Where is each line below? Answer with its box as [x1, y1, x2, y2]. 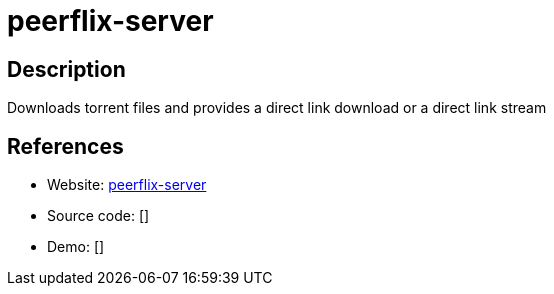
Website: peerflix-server [47, 176, 207, 194]
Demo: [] [47, 238, 105, 256]
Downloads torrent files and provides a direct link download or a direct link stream [7, 99, 547, 117]
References [7, 133, 124, 159]
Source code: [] [47, 207, 150, 225]
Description [7, 56, 126, 82]
